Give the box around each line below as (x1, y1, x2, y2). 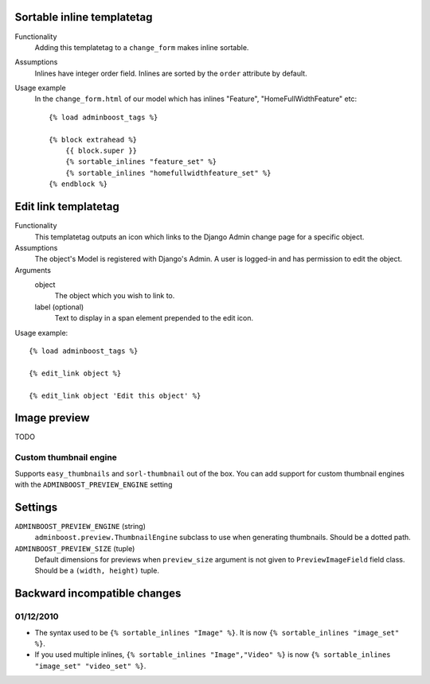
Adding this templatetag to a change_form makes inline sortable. (34, 42, 249, 52)
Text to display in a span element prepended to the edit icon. (54, 313, 254, 323)
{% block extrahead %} (49, 135, 138, 144)
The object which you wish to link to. (54, 291, 175, 301)
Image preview (14, 411, 90, 425)
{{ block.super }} (64, 146, 138, 155)
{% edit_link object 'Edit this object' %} (29, 391, 201, 400)
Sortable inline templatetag (14, 10, 153, 24)
